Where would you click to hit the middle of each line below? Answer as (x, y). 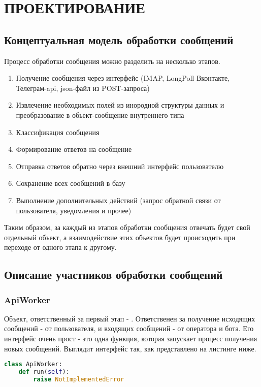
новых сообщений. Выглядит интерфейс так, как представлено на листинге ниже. (130, 348)
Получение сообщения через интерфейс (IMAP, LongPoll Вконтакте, (123, 78)
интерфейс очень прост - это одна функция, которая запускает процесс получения (131, 338)
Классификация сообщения (58, 132)
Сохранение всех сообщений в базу (71, 183)
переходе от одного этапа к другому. (60, 247)
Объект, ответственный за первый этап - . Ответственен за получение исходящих (130, 318)
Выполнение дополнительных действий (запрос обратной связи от (118, 200)
